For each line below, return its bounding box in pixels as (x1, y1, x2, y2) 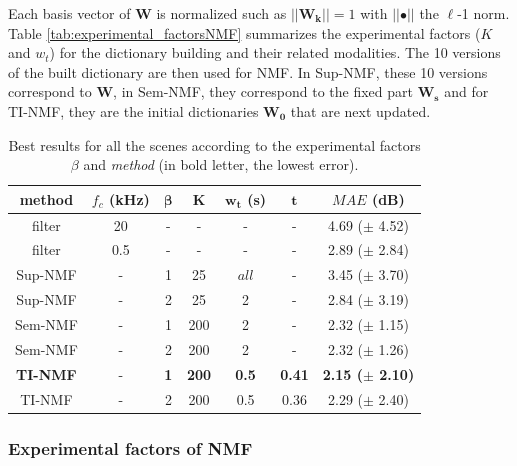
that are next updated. (290, 100, 431, 121)
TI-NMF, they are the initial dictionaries (8, 100, 259, 121)
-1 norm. (457, 3, 510, 23)
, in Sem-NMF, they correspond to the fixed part (113, 81, 413, 102)
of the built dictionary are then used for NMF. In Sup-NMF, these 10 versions (8, 61, 488, 82)
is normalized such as (156, 3, 287, 23)
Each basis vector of (8, 3, 131, 23)
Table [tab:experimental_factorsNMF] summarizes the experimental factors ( (8, 22, 481, 43)
